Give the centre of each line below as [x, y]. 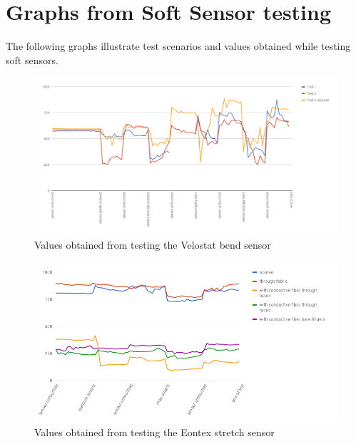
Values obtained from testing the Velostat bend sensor [153, 244]
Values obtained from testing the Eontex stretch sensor [154, 432]
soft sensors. [32, 60]
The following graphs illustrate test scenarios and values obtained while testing [178, 46]
